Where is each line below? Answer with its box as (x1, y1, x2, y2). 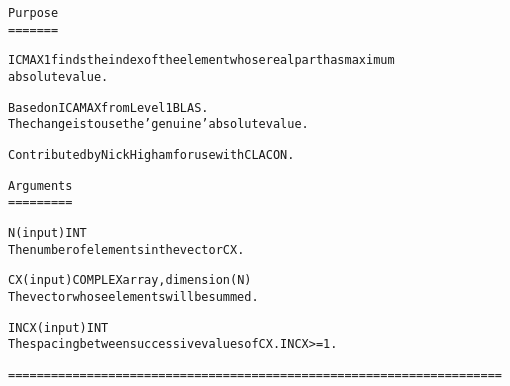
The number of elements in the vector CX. (8, 242, 245, 257)
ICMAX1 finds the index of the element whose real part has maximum (8, 53, 395, 68)
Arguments (8, 178, 73, 193)
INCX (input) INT (8, 320, 109, 335)
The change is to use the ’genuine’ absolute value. (8, 117, 309, 132)
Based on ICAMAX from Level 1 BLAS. (8, 100, 209, 115)
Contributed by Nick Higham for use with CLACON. (8, 147, 295, 162)
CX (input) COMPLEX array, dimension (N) (8, 273, 252, 288)
